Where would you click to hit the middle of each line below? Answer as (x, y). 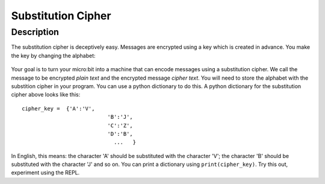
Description (35, 32)
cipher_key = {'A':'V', (58, 108)
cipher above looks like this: (46, 95)
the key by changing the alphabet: (53, 56)
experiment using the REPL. (45, 173)
